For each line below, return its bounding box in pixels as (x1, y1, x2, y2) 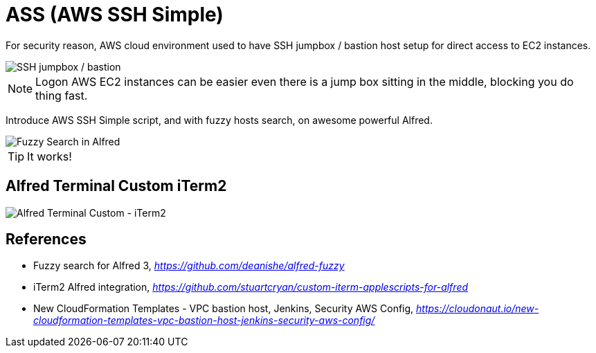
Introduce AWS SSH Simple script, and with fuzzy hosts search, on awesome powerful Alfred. (6, 114, 433, 126)
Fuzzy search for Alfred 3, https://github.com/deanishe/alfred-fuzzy (33, 260, 345, 272)
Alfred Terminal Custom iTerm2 (6, 177, 227, 195)
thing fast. (35, 88, 88, 102)
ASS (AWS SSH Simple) (6, 3, 224, 26)
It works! (27, 149, 72, 163)
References (6, 230, 87, 248)
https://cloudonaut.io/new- (416, 302, 539, 315)
